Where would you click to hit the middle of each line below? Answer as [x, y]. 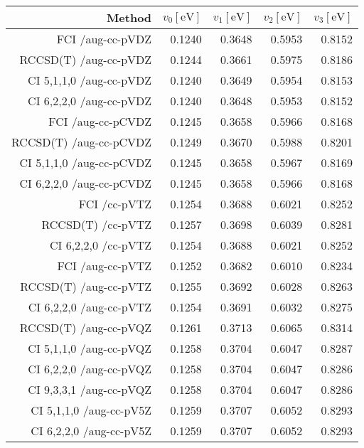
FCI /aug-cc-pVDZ [104, 39]
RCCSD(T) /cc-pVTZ [97, 224]
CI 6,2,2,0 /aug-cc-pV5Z [91, 431]
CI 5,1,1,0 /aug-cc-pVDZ [90, 80]
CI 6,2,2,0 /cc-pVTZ [101, 245]
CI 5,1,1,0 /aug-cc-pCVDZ [86, 162]
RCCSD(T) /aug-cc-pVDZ [86, 59]
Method [129, 17]
